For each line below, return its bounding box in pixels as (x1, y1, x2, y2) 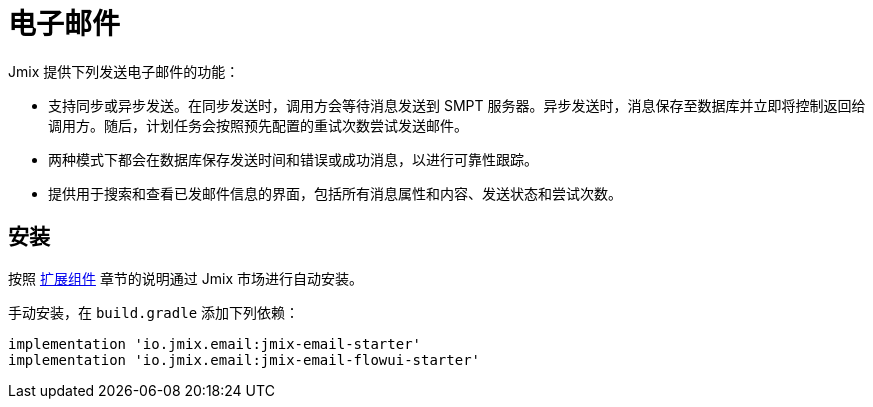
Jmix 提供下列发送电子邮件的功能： (8, 62, 240, 80)
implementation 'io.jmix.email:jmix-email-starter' (8, 335, 422, 352)
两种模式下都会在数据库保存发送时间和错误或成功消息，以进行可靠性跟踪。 (48, 150, 538, 168)
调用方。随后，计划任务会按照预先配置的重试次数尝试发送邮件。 (48, 116, 468, 134)
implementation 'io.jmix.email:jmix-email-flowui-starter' (8, 351, 481, 368)
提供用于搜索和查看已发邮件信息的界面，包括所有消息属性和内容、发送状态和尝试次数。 (48, 184, 622, 202)
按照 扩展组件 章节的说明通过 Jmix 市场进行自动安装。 (8, 269, 364, 287)
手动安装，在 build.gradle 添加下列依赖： (8, 303, 300, 321)
